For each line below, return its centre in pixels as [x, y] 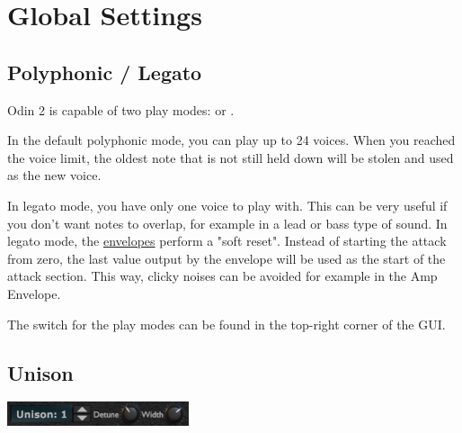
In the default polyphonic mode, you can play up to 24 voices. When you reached [231, 140]
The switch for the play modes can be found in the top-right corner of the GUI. [227, 324]
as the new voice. [54, 175]
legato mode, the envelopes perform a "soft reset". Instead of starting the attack [227, 241]
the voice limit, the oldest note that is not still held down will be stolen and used [231, 157]
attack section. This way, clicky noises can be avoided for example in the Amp [222, 276]
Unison [40, 372]
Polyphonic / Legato [105, 72]
